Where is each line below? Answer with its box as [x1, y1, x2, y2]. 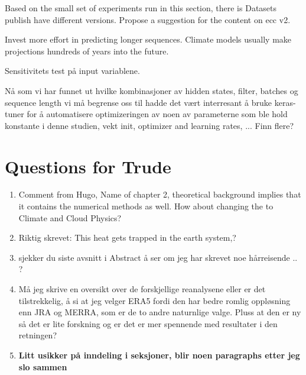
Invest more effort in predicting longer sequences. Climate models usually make [5, 33, 292, 46]
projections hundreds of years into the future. [5, 44, 169, 57]
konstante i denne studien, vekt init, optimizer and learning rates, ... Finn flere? [5, 119, 294, 131]
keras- [274, 96, 296, 108]
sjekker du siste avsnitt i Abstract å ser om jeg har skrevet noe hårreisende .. [18, 251, 298, 263]
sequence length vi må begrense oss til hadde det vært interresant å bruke [5, 96, 272, 108]
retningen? [18, 329, 57, 341]
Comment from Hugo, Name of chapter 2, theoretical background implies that [18, 188, 301, 201]
